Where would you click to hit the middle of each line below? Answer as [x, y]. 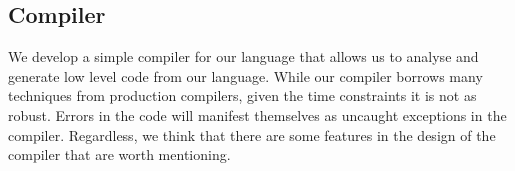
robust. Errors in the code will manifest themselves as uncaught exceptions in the [257, 114]
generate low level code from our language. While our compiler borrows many [245, 75]
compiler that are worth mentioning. [119, 154]
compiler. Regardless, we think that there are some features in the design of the [252, 134]
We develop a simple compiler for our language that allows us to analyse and [243, 56]
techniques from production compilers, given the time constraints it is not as [242, 95]
